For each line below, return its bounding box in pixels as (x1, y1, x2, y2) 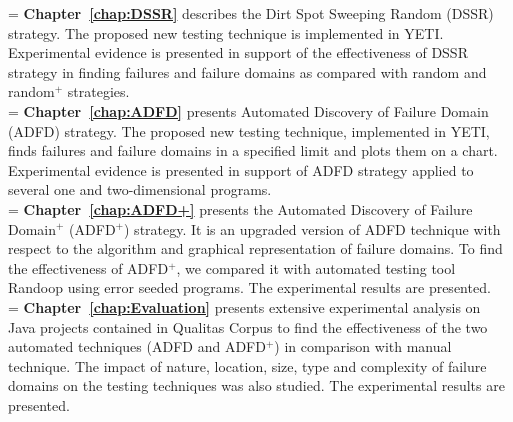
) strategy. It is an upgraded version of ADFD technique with (124, 218, 501, 239)
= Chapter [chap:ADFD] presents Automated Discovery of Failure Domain (8, 100, 489, 121)
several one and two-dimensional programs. (8, 179, 272, 200)
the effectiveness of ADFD (8, 257, 169, 278)
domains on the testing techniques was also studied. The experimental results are (8, 375, 505, 396)
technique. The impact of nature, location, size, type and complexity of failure (8, 355, 487, 376)
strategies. (67, 81, 130, 102)
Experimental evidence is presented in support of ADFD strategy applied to (8, 159, 474, 180)
